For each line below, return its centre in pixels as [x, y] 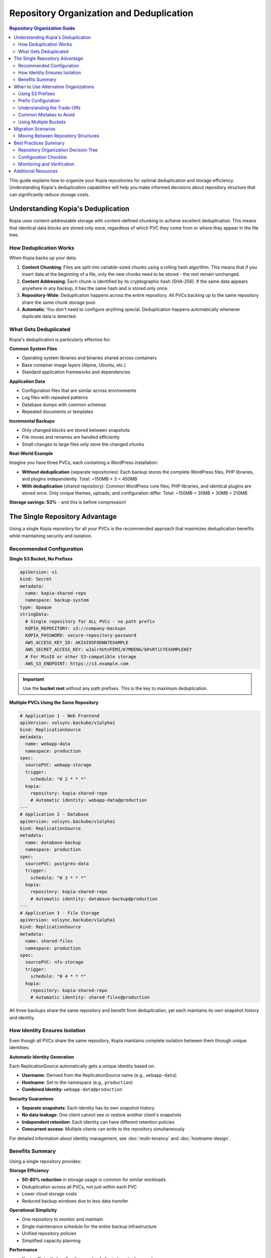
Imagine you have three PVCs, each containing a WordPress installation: [84, 462]
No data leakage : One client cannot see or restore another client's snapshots [102, 1115]
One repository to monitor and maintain [62, 1219]
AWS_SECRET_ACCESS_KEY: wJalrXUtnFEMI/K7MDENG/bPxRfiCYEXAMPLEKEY [109, 650]
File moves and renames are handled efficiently [71, 437]
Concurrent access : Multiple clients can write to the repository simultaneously [103, 1129]
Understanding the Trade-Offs [49, 108]
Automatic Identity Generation [42, 1057]
